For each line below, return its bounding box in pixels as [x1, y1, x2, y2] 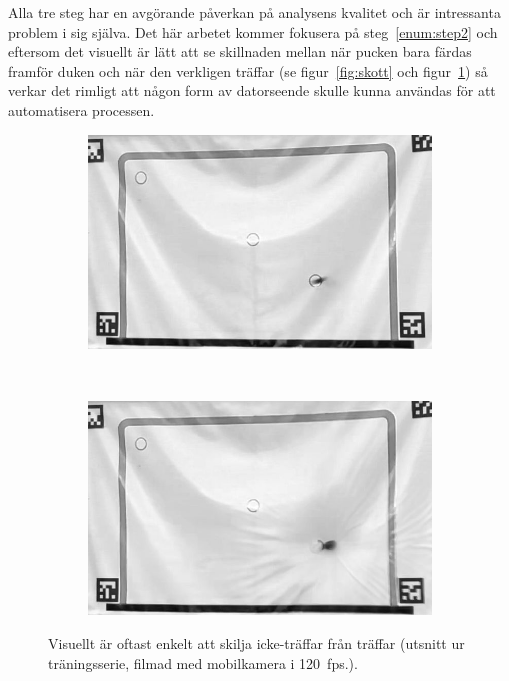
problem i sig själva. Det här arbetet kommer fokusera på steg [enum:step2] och [8, 21, 498, 42]
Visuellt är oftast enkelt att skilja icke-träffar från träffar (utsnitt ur [48, 633, 465, 654]
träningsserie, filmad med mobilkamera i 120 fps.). [48, 652, 358, 673]
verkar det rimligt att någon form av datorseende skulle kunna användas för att [8, 80, 496, 101]
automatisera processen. [8, 99, 155, 120]
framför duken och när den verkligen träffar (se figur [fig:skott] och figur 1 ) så [8, 60, 488, 81]
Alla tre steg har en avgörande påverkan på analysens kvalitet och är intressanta [8, 2, 501, 22]
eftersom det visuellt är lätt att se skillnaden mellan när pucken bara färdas [8, 41, 472, 62]
